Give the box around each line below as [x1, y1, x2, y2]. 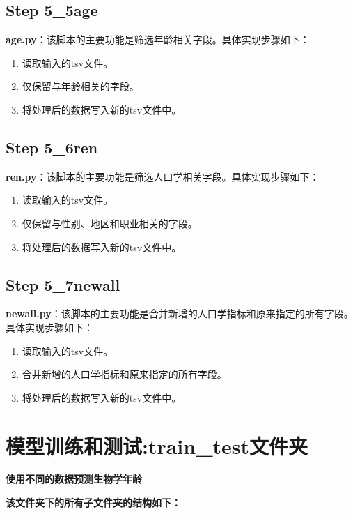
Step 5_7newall [6, 273, 120, 295]
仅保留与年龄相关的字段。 [22, 79, 139, 93]
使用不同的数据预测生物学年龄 [6, 471, 142, 486]
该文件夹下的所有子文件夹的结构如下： [6, 495, 181, 510]
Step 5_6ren [6, 136, 98, 158]
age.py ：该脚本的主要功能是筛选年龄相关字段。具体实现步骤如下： [6, 32, 310, 47]
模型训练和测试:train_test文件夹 [6, 431, 308, 460]
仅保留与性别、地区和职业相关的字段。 [22, 216, 198, 230]
